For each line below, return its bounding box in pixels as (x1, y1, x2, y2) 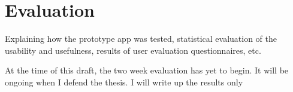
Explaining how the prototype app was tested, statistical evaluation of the (5, 32, 277, 45)
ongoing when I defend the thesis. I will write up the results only (5, 75, 243, 88)
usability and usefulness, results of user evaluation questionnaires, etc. (5, 44, 261, 56)
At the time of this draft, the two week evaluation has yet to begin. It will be (5, 64, 289, 76)
